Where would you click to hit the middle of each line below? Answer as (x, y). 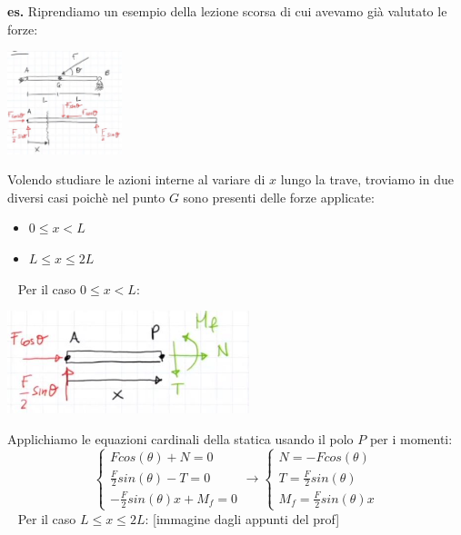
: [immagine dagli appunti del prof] (242, 518)
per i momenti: (411, 439)
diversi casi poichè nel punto (86, 197)
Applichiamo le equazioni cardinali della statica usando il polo (180, 439)
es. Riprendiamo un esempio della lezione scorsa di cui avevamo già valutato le (227, 11)
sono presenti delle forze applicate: (279, 197)
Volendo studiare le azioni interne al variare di (136, 179)
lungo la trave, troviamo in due (367, 179)
